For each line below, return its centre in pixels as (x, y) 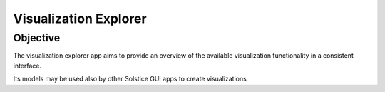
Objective (37, 38)
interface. (27, 66)
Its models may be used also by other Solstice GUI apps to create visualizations (130, 79)
